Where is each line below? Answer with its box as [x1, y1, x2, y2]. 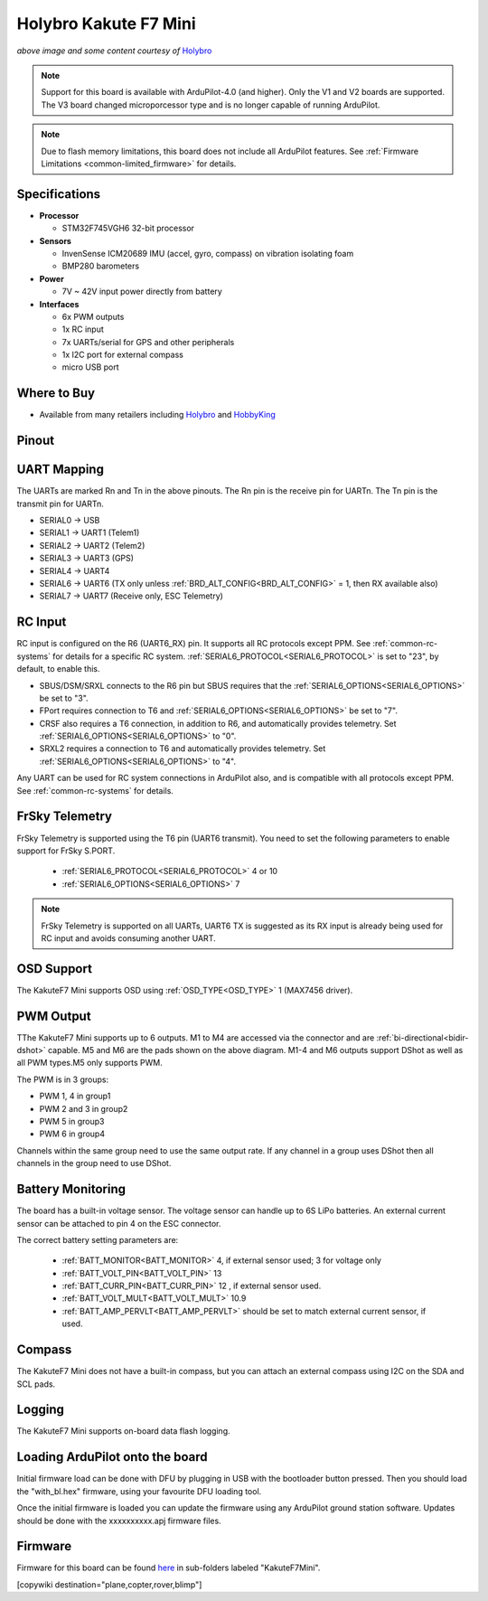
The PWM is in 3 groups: [16, 1074, 108, 1085]
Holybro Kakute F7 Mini [16, 14, 196, 33]
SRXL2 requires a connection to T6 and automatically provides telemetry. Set [39, 743, 326, 754]
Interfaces [39, 298, 80, 309]
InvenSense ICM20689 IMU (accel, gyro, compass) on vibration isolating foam [61, 248, 354, 259]
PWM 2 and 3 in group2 [39, 1103, 128, 1114]
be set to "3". [39, 692, 89, 703]
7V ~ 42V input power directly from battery [61, 286, 223, 297]
